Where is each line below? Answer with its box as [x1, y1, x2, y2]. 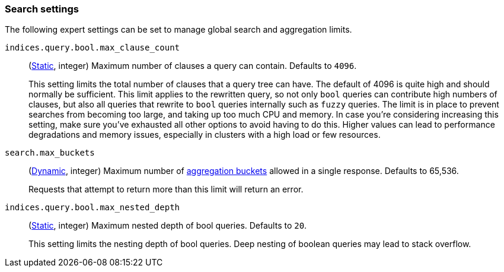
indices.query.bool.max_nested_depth [5, 203, 180, 213]
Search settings [5, 3, 79, 15]
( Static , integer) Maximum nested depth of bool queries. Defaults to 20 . [28, 220, 307, 231]
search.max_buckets [5, 148, 95, 158]
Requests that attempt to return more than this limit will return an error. [28, 184, 304, 195]
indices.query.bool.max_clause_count [5, 43, 180, 53]
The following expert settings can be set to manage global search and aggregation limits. [5, 24, 352, 35]
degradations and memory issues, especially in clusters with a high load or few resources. [28, 129, 381, 140]
